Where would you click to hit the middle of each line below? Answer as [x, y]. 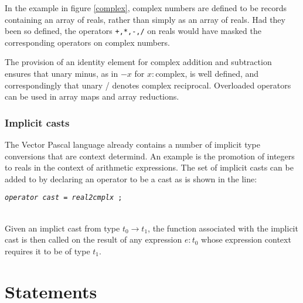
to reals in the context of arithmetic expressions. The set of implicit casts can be [149, 167]
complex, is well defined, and [207, 74]
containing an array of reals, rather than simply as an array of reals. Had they [145, 19]
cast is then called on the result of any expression [93, 239]
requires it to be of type [47, 251]
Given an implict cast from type [62, 228]
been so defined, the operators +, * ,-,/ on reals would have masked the [133, 31]
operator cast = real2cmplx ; [64, 198]
